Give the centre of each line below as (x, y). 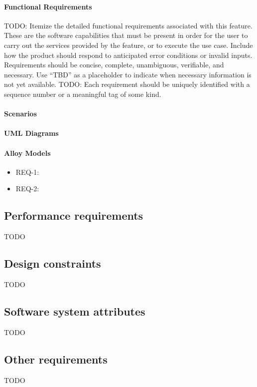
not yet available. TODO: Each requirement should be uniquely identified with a (127, 84)
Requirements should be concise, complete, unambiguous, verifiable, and (114, 65)
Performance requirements (74, 215)
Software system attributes (75, 311)
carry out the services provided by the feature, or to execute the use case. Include (128, 45)
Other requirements (56, 359)
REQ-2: (27, 189)
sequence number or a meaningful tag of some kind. (83, 94)
